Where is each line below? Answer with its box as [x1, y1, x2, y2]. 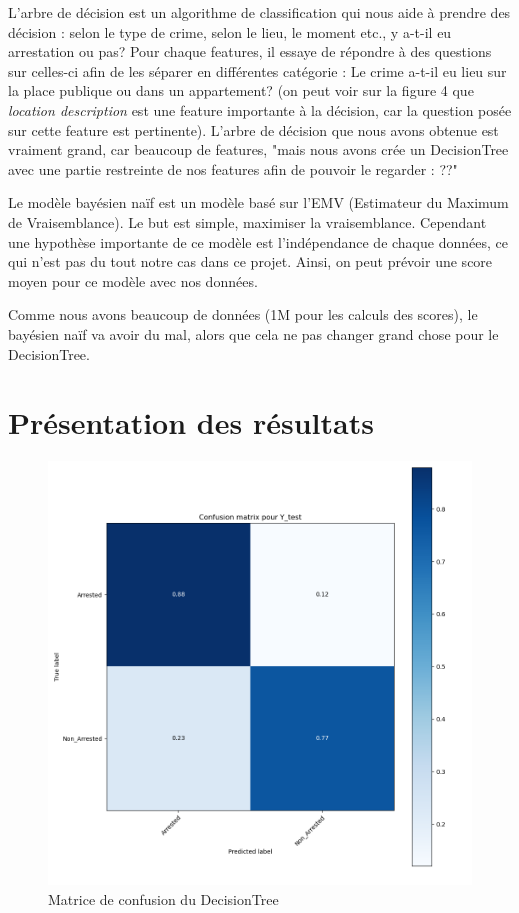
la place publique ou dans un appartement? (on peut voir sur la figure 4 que [8, 80, 474, 101]
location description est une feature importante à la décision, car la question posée [8, 99, 512, 120]
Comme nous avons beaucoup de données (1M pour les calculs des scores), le [8, 304, 478, 325]
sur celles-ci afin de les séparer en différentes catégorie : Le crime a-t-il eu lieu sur [8, 60, 507, 81]
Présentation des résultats [8, 402, 374, 443]
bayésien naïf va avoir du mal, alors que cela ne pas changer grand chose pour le [8, 323, 499, 344]
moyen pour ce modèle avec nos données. [8, 270, 258, 291]
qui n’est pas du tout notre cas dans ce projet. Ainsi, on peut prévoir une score [8, 251, 493, 272]
